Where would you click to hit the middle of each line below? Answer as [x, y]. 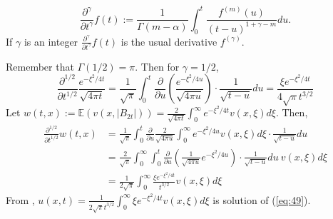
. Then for [157, 66]
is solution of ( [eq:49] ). [262, 199]
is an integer [51, 41]
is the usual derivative [169, 41]
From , [20, 199]
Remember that [40, 66]
